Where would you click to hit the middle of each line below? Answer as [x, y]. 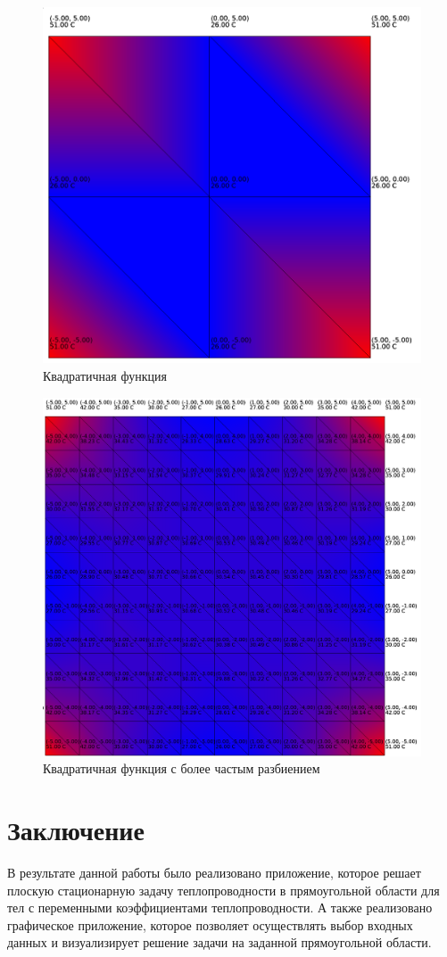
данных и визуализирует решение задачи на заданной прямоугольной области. [219, 942]
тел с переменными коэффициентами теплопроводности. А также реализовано [220, 907]
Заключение [76, 829]
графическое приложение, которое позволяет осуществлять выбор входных [210, 924]
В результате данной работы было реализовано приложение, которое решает [214, 872]
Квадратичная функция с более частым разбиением [182, 768]
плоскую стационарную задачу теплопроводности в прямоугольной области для [223, 890]
